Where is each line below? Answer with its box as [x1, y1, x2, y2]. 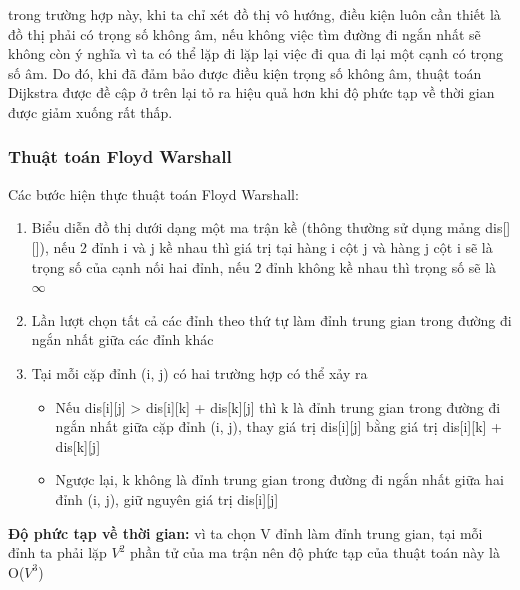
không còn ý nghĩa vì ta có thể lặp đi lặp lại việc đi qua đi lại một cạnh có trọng [8, 43, 504, 64]
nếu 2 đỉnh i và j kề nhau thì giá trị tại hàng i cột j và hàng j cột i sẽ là [53, 236, 493, 257]
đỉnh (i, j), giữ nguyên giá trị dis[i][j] [55, 488, 279, 509]
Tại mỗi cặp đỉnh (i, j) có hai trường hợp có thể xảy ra [31, 362, 368, 383]
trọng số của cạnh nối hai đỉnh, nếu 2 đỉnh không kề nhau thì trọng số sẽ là [31, 256, 497, 277]
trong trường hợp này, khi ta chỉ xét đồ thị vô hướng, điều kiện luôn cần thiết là [8, 4, 501, 24]
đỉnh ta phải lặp [8, 542, 107, 563]
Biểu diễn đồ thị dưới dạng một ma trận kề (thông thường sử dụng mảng [31, 217, 481, 238]
